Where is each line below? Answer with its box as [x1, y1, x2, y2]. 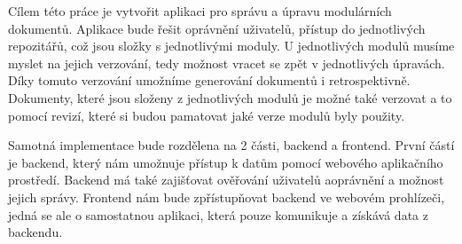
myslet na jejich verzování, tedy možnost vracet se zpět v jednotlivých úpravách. [8, 53, 445, 72]
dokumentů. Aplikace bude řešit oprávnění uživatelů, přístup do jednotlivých [8, 19, 426, 37]
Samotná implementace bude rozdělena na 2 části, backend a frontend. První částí [8, 136, 455, 154]
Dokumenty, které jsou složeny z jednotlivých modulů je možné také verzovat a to [8, 88, 452, 106]
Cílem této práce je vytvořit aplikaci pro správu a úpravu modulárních [8, 2, 392, 20]
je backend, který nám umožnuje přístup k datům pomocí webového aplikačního [8, 153, 443, 171]
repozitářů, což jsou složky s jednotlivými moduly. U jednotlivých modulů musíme [8, 36, 455, 55]
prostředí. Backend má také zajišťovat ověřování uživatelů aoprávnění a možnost [8, 170, 444, 189]
